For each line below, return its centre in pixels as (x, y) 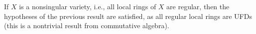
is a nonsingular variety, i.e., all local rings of (88, 6)
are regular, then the (198, 6)
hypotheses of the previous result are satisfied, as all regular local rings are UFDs (128, 16)
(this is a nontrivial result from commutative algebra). (87, 25)
